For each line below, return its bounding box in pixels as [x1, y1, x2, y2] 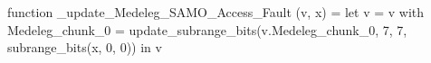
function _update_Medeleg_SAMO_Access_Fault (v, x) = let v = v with [7, 3, 425, 21]
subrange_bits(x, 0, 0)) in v [7, 38, 162, 57]
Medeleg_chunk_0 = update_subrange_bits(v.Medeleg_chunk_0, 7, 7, [7, 20, 407, 39]
